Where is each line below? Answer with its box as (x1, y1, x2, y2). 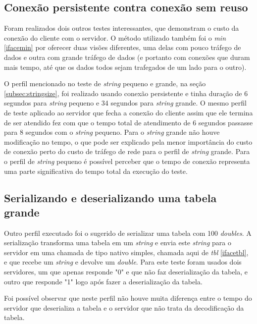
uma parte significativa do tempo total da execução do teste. (4, 165, 188, 176)
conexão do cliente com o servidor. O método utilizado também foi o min (4, 32, 226, 43)
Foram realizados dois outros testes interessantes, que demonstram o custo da (4, 23, 239, 33)
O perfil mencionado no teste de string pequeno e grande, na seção (4, 78, 206, 89)
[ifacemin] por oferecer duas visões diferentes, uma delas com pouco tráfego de (4, 42, 241, 53)
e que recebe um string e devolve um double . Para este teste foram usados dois (4, 257, 242, 267)
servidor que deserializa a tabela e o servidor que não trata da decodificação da (4, 302, 244, 313)
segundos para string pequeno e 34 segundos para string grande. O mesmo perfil (4, 98, 247, 108)
